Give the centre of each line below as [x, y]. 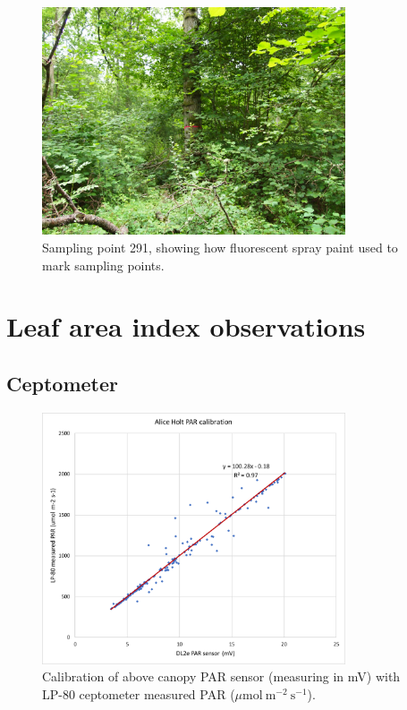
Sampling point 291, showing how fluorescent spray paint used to [220, 247]
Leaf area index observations [186, 326]
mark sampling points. [103, 265]
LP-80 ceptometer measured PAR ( [139, 693]
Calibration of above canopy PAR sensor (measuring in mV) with [221, 676]
